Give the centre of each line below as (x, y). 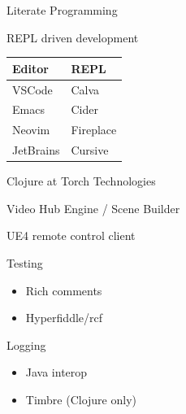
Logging (26, 344)
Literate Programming (62, 10)
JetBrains (36, 150)
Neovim (31, 130)
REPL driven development (73, 37)
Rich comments (64, 290)
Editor (30, 68)
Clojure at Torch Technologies (81, 181)
